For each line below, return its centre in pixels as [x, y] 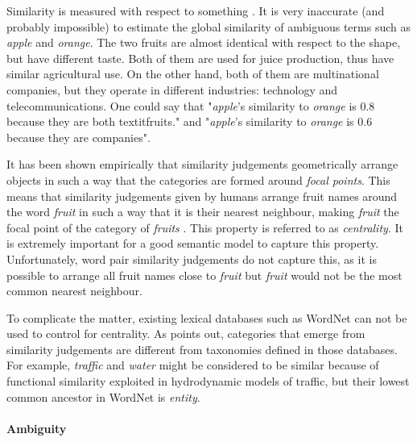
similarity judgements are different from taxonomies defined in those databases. [202, 349]
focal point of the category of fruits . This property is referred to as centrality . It [205, 227]
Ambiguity [37, 428]
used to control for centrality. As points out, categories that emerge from [186, 334]
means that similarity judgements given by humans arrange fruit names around [202, 196]
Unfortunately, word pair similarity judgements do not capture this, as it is [192, 259]
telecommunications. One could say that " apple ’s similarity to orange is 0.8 [191, 105]
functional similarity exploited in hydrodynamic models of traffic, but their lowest [208, 381]
